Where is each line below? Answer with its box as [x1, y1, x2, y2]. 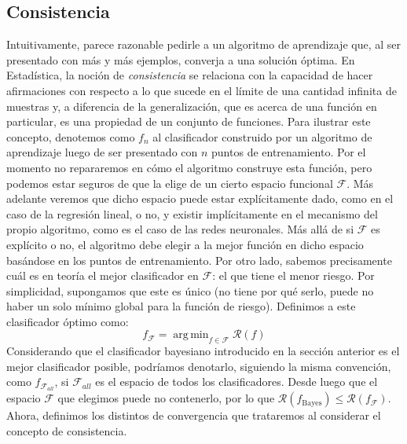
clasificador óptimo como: [6, 313, 129, 329]
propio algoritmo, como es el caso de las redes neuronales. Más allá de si [6, 221, 354, 237]
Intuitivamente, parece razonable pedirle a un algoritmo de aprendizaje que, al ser [6, 36, 401, 53]
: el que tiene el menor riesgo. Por [212, 267, 375, 284]
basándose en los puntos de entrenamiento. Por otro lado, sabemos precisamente [6, 251, 392, 268]
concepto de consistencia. [6, 422, 127, 438]
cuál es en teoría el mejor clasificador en [6, 267, 199, 284]
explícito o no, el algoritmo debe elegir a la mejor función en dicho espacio [6, 236, 364, 252]
